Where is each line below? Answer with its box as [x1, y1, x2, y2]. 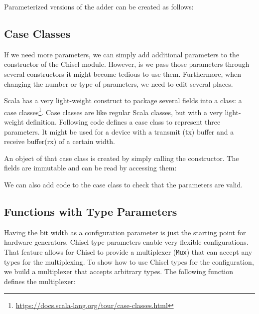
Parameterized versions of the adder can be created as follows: [4, 1, 194, 11]
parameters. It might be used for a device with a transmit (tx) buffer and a [4, 126, 234, 137]
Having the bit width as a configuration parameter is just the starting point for [4, 227, 246, 237]
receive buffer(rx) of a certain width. [4, 136, 115, 147]
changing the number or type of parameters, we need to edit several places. [4, 78, 233, 89]
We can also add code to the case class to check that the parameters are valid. [4, 179, 243, 189]
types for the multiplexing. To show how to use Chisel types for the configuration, [4, 256, 254, 267]
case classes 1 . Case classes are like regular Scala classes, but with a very [4, 105, 223, 117]
